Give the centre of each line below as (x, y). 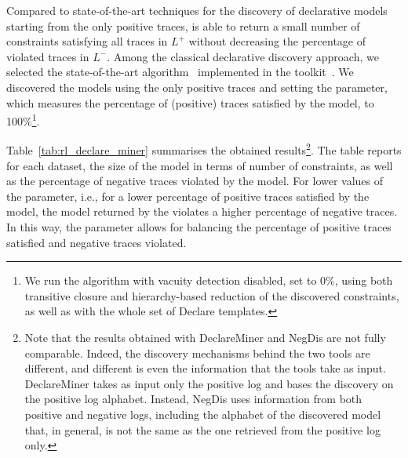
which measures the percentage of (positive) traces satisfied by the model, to (190, 102)
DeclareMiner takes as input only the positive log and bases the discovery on (209, 383)
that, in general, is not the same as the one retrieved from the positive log (202, 429)
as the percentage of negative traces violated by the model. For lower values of (195, 181)
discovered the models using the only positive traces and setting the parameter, (197, 87)
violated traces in (48, 56)
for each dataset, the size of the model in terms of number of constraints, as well (200, 165)
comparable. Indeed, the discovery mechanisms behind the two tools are (197, 353)
